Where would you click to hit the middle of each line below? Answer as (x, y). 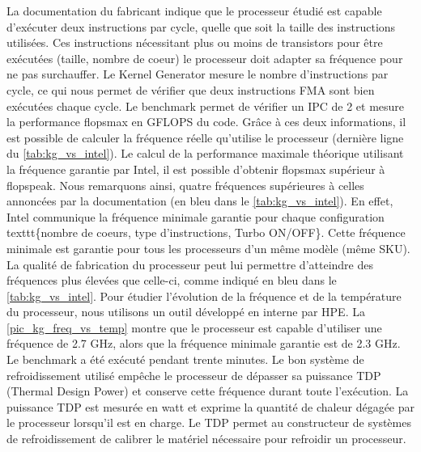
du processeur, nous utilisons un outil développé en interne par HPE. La (186, 312)
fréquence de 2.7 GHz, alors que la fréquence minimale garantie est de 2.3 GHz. (204, 343)
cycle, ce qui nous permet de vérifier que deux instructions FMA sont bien (191, 89)
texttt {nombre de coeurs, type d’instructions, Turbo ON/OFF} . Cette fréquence (206, 232)
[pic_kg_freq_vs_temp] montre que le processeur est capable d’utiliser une (194, 327)
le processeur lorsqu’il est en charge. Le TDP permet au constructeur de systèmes (209, 422)
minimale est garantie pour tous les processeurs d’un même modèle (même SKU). (208, 248)
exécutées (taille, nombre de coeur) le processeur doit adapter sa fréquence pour (205, 58)
